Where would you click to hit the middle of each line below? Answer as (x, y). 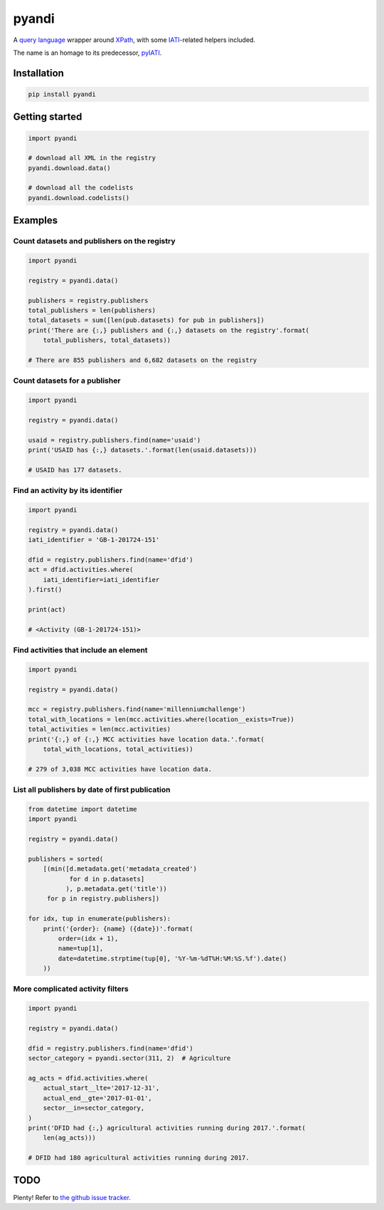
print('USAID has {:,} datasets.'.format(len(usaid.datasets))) (143, 450)
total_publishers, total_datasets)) (107, 340)
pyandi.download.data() (70, 168)
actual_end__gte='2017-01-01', (97, 1098)
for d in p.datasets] (107, 879)
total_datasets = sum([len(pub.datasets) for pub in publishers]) (146, 320)
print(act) (47, 609)
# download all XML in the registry (92, 158)
